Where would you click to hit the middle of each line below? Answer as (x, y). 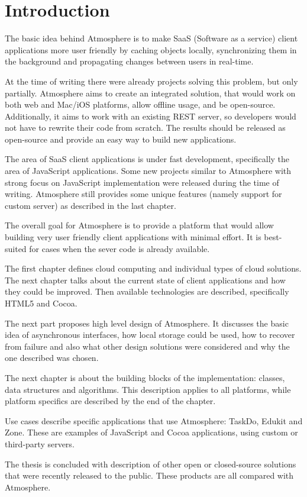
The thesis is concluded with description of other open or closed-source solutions (151, 464)
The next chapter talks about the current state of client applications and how (145, 280)
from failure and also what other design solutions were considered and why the (147, 346)
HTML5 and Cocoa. (41, 303)
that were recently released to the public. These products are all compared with (149, 475)
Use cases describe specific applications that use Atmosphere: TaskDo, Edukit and (154, 420)
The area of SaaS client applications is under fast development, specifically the (147, 159)
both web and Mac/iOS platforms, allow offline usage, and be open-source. (140, 104)
